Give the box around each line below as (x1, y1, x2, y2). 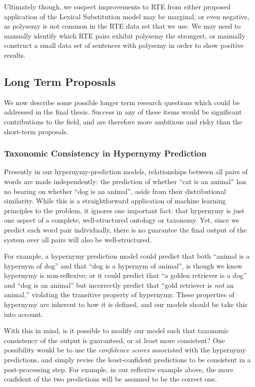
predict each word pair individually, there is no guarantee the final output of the (4, 224, 247, 234)
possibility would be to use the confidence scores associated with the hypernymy (4, 345, 246, 355)
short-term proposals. (4, 126, 69, 136)
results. (4, 49, 26, 60)
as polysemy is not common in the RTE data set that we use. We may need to (4, 21, 241, 31)
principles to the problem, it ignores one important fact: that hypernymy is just (4, 205, 245, 215)
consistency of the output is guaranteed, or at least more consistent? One (4, 335, 225, 345)
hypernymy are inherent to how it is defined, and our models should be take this (4, 299, 248, 310)
